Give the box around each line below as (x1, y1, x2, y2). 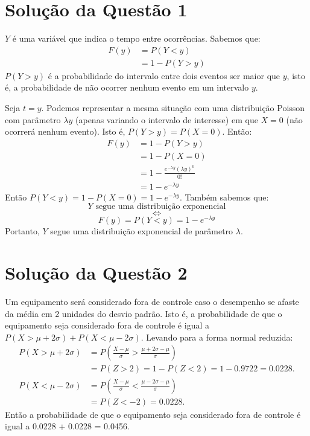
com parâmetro (5, 113, 61, 126)
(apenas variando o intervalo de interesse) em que (75, 113, 258, 126)
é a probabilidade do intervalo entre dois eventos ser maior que (48, 69, 280, 82)
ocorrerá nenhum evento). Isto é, (5, 125, 125, 138)
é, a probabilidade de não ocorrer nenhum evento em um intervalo (5, 81, 249, 94)
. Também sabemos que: (179, 190, 269, 203)
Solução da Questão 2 (5, 260, 188, 285)
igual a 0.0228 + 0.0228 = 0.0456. (5, 420, 130, 432)
